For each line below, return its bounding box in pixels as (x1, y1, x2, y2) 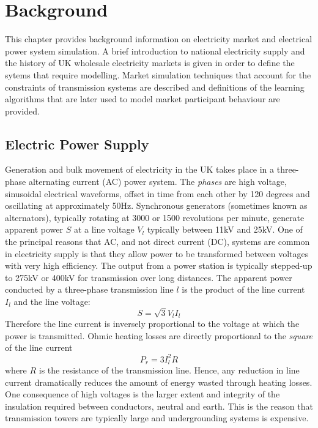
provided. (5, 104, 40, 117)
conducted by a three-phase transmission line (5, 283, 174, 296)
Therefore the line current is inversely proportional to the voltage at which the (5, 317, 300, 330)
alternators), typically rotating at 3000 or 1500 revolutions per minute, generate (5, 211, 305, 223)
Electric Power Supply (5, 134, 149, 153)
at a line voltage (73, 223, 135, 236)
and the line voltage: (13, 295, 91, 308)
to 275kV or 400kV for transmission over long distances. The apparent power (5, 271, 292, 283)
